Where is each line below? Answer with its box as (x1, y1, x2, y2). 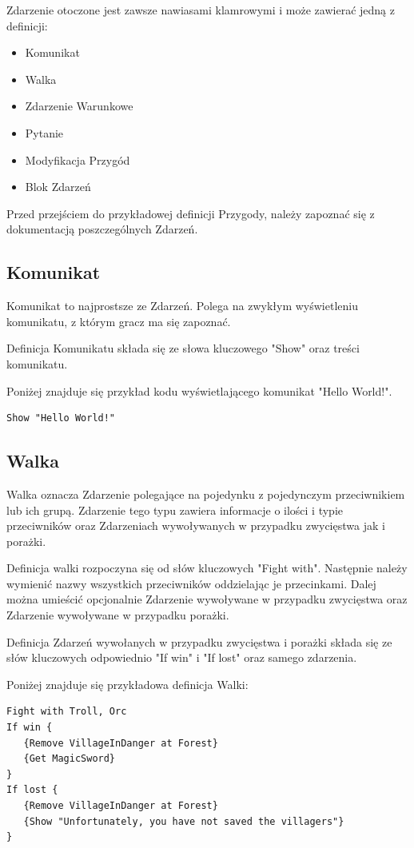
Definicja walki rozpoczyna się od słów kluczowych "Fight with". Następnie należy (6, 559, 408, 576)
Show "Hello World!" (6, 412, 116, 424)
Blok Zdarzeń (25, 178, 91, 195)
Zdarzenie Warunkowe (25, 98, 133, 114)
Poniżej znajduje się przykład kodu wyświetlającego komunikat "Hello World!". (6, 382, 392, 399)
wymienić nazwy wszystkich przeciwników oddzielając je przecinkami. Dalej (6, 575, 376, 591)
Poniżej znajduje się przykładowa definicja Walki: (6, 675, 249, 692)
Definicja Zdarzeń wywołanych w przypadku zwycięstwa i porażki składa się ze (6, 633, 392, 650)
